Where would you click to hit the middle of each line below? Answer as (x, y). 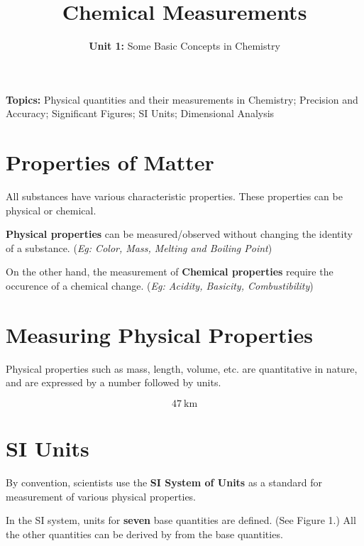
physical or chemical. (51, 210)
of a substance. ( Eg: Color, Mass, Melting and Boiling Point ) (139, 247)
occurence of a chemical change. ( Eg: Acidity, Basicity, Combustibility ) (160, 285)
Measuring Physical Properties (159, 334)
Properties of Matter (110, 162)
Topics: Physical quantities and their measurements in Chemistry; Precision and (182, 99)
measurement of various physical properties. (101, 496)
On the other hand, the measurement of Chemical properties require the (170, 272)
